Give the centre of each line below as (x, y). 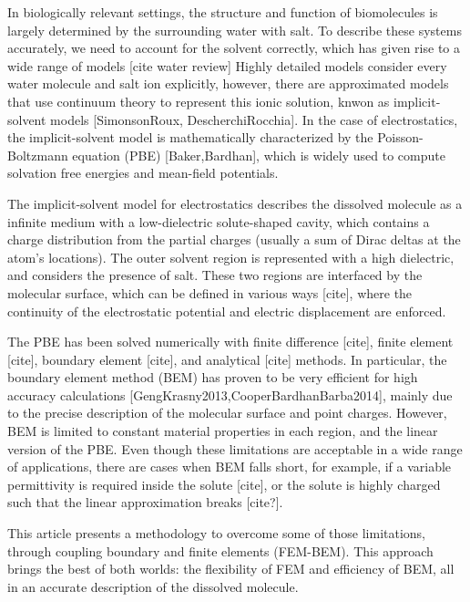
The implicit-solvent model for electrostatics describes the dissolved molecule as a (235, 203)
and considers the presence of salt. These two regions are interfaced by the (215, 275)
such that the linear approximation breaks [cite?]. (145, 502)
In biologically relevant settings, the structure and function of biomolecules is (223, 12)
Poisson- (400, 137)
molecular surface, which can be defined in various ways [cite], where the (210, 292)
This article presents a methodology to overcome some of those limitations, (217, 533)
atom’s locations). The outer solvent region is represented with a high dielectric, (231, 257)
